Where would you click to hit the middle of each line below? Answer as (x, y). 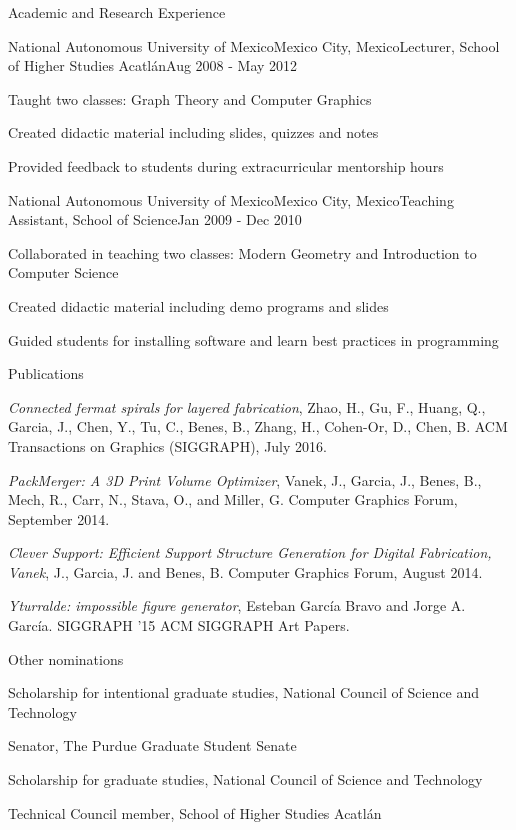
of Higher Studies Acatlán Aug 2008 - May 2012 (153, 65)
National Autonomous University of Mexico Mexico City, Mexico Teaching (231, 199)
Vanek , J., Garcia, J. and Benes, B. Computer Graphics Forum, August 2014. (245, 571)
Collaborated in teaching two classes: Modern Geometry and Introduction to (242, 252)
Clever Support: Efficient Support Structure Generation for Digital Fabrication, (250, 552)
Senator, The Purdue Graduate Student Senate (152, 745)
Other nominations (66, 658)
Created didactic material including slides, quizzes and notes (193, 132)
